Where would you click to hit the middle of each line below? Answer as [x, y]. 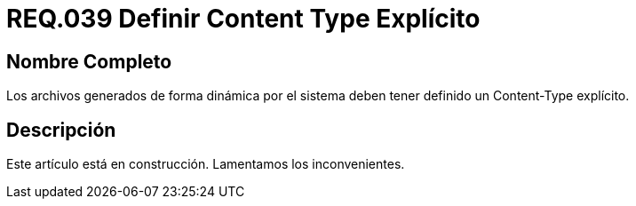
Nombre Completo [89, 61]
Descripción [61, 130]
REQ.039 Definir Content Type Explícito [243, 19]
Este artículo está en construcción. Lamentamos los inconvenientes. [206, 164]
